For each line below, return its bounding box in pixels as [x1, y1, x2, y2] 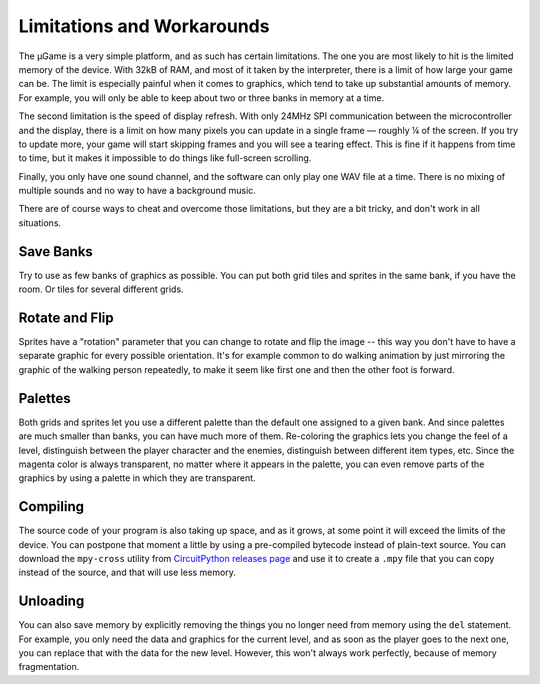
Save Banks [18, 243, 94, 260]
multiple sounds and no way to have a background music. [18, 185, 257, 197]
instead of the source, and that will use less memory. [18, 566, 237, 579]
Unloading [18, 593, 85, 610]
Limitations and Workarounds [18, 15, 270, 37]
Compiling [18, 498, 85, 515]
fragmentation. [18, 661, 80, 673]
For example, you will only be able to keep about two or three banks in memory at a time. [18, 91, 385, 104]
